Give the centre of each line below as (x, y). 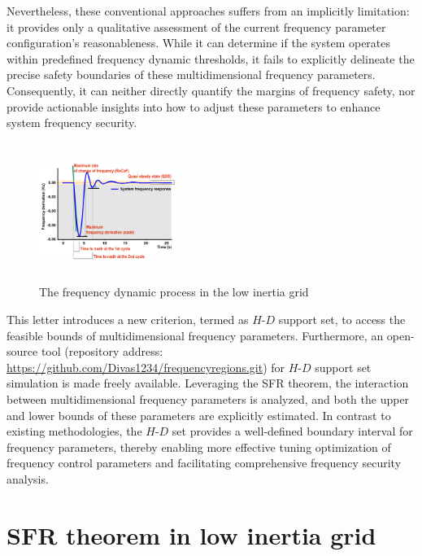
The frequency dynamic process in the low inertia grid (174, 292)
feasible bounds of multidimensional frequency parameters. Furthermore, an (195, 335)
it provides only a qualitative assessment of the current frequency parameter (196, 26)
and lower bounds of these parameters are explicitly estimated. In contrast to (199, 415)
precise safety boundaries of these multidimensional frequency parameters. (191, 74)
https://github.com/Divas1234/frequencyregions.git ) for (146, 367)
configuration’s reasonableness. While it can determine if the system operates (199, 43)
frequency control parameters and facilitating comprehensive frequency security (204, 463)
